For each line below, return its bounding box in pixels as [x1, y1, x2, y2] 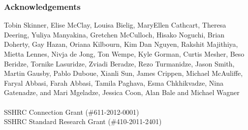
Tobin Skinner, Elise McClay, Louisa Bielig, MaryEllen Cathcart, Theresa [4, 20, 226, 30]
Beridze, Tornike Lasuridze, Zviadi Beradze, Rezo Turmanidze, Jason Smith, [4, 58, 235, 68]
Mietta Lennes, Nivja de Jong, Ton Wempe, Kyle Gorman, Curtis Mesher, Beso [4, 49, 245, 59]
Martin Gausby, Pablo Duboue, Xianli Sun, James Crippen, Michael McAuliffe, [4, 68, 243, 78]
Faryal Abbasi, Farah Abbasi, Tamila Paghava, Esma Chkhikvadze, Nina [4, 77, 224, 88]
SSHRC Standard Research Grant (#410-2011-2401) [4, 116, 162, 127]
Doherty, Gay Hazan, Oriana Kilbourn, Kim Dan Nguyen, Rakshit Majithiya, [4, 39, 238, 49]
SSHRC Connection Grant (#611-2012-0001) [4, 106, 139, 117]
